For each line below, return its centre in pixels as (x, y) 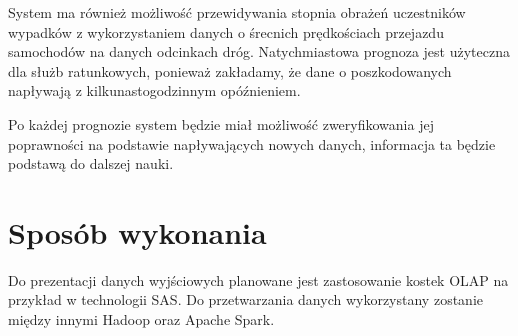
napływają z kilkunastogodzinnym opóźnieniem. (154, 90)
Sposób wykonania (137, 231)
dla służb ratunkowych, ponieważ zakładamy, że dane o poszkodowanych (230, 70)
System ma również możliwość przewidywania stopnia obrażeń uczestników (237, 12)
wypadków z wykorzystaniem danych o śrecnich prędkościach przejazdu (226, 31)
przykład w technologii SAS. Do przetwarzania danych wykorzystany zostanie (245, 299)
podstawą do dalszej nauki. (91, 163)
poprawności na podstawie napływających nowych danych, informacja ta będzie (252, 143)
